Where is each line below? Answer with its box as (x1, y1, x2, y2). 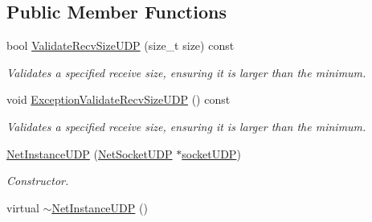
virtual (6, 199, 39, 216)
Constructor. (6, 172, 69, 189)
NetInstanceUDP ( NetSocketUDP (6, 145, 173, 162)
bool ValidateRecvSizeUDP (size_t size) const (6, 37, 235, 54)
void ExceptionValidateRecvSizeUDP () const (6, 91, 231, 108)
